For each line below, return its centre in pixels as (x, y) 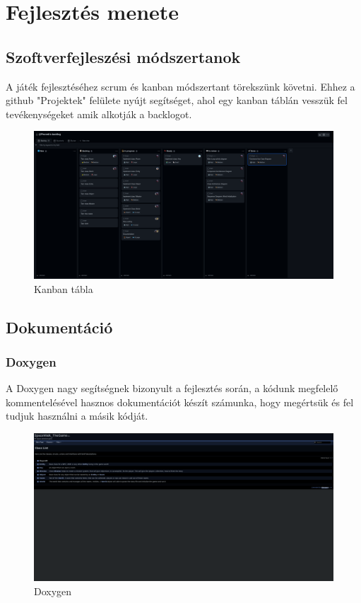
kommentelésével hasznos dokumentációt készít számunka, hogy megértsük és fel (180, 402)
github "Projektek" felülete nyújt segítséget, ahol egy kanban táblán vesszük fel (177, 100)
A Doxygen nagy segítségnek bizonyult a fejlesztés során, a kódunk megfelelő (172, 388)
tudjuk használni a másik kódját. (77, 416)
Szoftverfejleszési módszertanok (123, 56)
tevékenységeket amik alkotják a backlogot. (99, 114)
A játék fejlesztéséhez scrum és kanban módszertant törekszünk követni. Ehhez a (180, 86)
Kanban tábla (64, 288)
